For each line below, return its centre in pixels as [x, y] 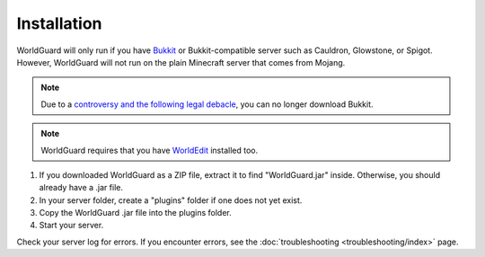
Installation [59, 23]
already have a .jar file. [81, 188]
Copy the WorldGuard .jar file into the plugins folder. [136, 213]
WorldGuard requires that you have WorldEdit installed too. [150, 150]
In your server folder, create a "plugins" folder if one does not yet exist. [171, 200]
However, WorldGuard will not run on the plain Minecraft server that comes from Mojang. [181, 62]
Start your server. [71, 226]
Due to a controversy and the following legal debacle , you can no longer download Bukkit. [207, 104]
